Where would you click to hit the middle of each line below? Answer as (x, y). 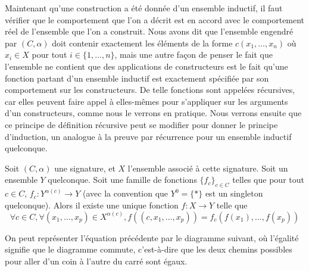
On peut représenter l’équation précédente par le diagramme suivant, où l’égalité (152, 237)
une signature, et (85, 168)
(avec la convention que (125, 193)
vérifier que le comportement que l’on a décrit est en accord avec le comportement (155, 19)
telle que (232, 205)
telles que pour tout (268, 180)
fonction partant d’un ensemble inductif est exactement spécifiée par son (137, 78)
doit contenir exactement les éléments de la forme (142, 43)
